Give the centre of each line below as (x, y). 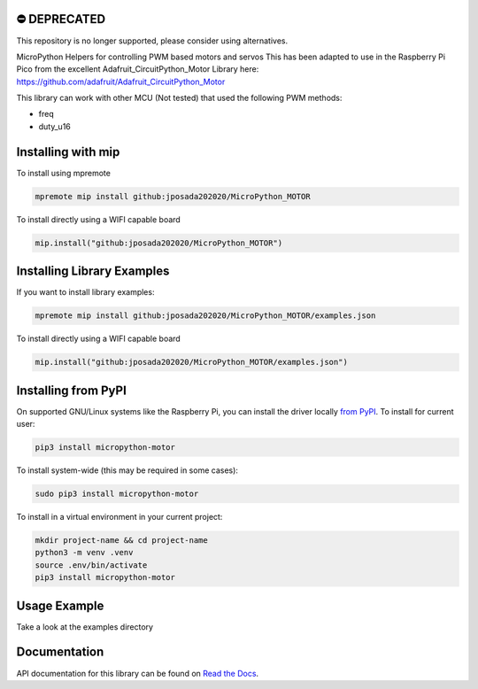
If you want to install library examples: (85, 292)
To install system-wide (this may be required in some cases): (127, 470)
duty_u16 (54, 126)
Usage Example (60, 605)
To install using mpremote (63, 173)
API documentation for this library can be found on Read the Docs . (138, 673)
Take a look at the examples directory (85, 627)
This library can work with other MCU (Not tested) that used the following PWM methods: (179, 98)
